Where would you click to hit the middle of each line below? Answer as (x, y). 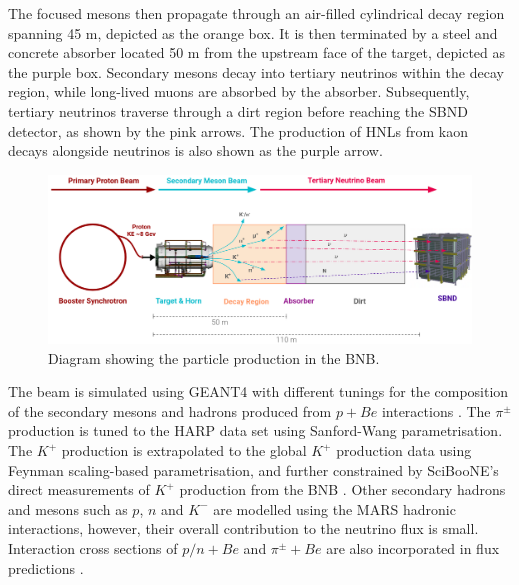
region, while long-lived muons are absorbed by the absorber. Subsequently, (239, 91)
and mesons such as (68, 508)
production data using (404, 450)
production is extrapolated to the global (184, 450)
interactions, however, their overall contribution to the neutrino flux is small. (243, 528)
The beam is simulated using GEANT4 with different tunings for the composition (258, 391)
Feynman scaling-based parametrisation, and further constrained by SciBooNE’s (253, 469)
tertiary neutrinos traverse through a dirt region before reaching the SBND (238, 110)
